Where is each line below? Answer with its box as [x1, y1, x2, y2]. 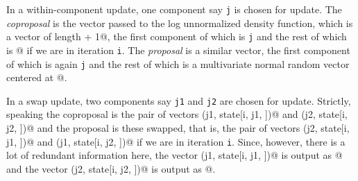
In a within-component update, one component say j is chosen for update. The [6, 2, 342, 16]
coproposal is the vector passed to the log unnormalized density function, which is [6, 15, 353, 30]
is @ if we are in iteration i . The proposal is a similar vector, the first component [6, 42, 350, 57]
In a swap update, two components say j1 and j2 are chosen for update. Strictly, [6, 93, 351, 107]
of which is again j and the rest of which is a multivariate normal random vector [6, 56, 350, 71]
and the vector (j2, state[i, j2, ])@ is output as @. [6, 161, 216, 175]
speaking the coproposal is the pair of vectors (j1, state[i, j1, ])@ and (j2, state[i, [6, 107, 348, 121]
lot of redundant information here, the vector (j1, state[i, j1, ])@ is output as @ [6, 148, 343, 162]
